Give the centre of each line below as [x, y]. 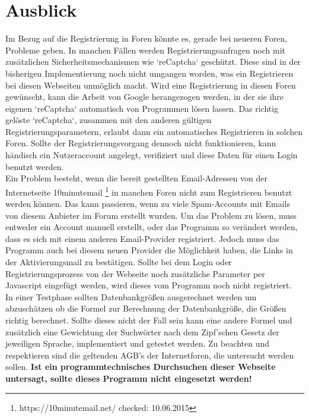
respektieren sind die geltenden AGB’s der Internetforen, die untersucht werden [150, 355]
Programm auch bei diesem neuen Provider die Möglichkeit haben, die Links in [149, 250]
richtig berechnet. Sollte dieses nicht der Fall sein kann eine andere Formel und [149, 320]
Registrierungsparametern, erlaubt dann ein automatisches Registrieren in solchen [154, 131]
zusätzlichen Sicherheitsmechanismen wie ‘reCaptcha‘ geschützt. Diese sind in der [153, 62]
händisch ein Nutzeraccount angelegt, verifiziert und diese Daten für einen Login [152, 155]
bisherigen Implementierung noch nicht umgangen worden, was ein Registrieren [149, 73]
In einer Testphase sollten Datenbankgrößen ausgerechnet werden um [131, 296]
